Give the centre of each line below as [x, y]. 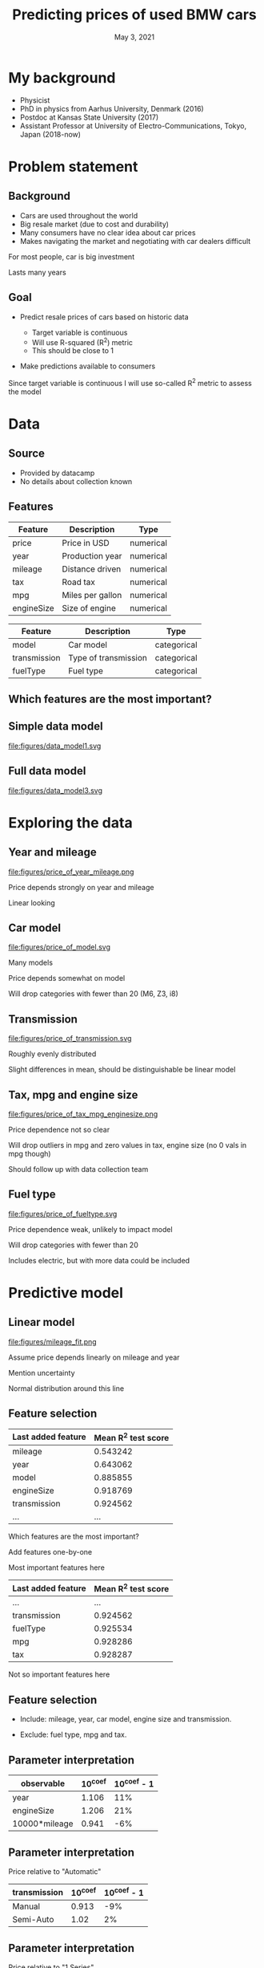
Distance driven [92, 569]
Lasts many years [37, 272]
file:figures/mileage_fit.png [53, 1341]
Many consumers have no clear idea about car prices [108, 232]
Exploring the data [71, 822]
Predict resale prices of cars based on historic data [104, 317]
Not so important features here [59, 1674]
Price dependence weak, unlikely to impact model [91, 1229]
